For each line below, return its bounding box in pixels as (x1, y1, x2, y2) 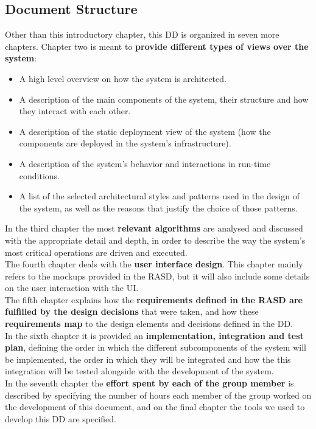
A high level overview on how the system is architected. (19, 72, 226, 84)
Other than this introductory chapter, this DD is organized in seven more (5, 28, 279, 41)
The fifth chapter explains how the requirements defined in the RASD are (5, 293, 303, 306)
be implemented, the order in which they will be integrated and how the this (5, 352, 291, 365)
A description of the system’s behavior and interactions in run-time (19, 157, 271, 170)
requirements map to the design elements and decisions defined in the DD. (5, 317, 293, 330)
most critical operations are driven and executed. (5, 245, 188, 258)
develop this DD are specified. (5, 412, 116, 425)
